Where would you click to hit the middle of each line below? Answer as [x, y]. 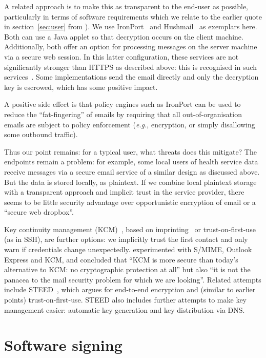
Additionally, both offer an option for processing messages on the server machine [131, 46]
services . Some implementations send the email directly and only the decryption [131, 77]
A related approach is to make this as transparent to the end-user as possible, [126, 6]
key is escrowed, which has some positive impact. [81, 87]
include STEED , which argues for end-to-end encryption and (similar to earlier [130, 289]
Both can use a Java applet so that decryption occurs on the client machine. [124, 36]
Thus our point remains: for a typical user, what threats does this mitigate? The [130, 151]
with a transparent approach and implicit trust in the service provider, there [124, 192]
